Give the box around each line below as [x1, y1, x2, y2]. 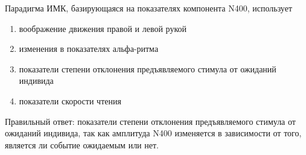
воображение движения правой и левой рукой [19, 22, 187, 34]
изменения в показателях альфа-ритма [19, 42, 159, 55]
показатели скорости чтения [19, 94, 121, 107]
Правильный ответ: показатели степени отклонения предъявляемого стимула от [5, 115, 296, 127]
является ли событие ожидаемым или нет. [5, 138, 159, 151]
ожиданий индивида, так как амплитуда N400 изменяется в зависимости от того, [5, 127, 302, 139]
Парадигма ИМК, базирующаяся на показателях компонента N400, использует [5, 2, 293, 14]
